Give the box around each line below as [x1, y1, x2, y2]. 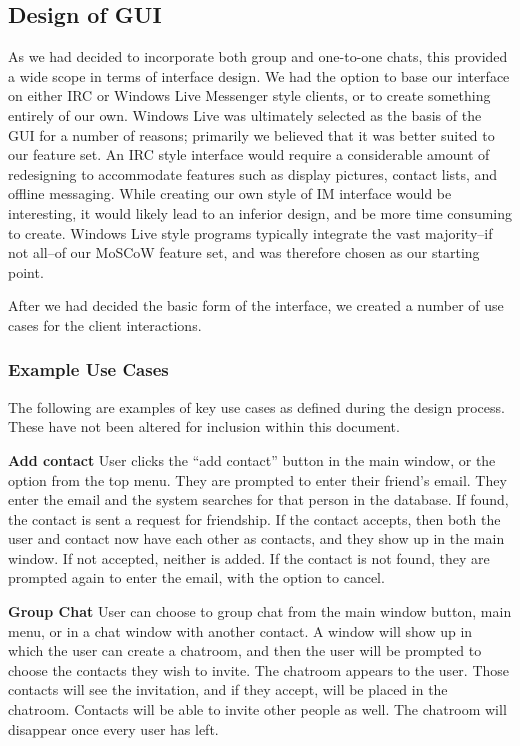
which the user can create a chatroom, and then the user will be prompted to [8, 640, 482, 661]
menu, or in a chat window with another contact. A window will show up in [8, 620, 473, 641]
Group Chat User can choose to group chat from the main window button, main [8, 601, 512, 622]
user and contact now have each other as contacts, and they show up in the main [8, 528, 505, 549]
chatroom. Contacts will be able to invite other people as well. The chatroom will [8, 699, 507, 720]
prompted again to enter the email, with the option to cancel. [8, 567, 385, 588]
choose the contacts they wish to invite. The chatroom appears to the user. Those [8, 659, 510, 680]
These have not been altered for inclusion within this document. [8, 416, 400, 437]
